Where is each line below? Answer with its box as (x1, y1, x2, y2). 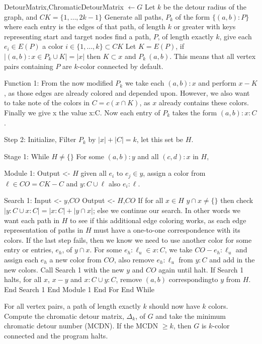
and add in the (209, 254, 255, 264)
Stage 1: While (4, 151, 49, 161)
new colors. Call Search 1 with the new (4, 264, 124, 274)
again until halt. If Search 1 (158, 264, 244, 274)
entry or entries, (4, 244, 53, 255)
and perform (198, 78, 236, 88)
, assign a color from (143, 168, 206, 178)
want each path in (4, 215, 60, 225)
